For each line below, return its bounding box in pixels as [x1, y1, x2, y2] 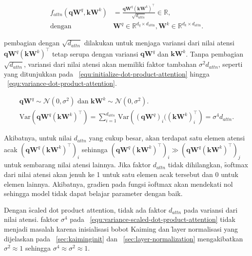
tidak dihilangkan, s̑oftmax [168, 159, 248, 170]
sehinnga [81, 144, 108, 154]
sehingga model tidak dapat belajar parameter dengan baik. [4, 188, 183, 198]
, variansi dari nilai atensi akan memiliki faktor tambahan [24, 59, 197, 69]
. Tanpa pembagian [186, 48, 244, 59]
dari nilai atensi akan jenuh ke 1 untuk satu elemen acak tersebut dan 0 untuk [4, 169, 238, 179]
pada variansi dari [183, 204, 238, 215]
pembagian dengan [4, 38, 60, 48]
